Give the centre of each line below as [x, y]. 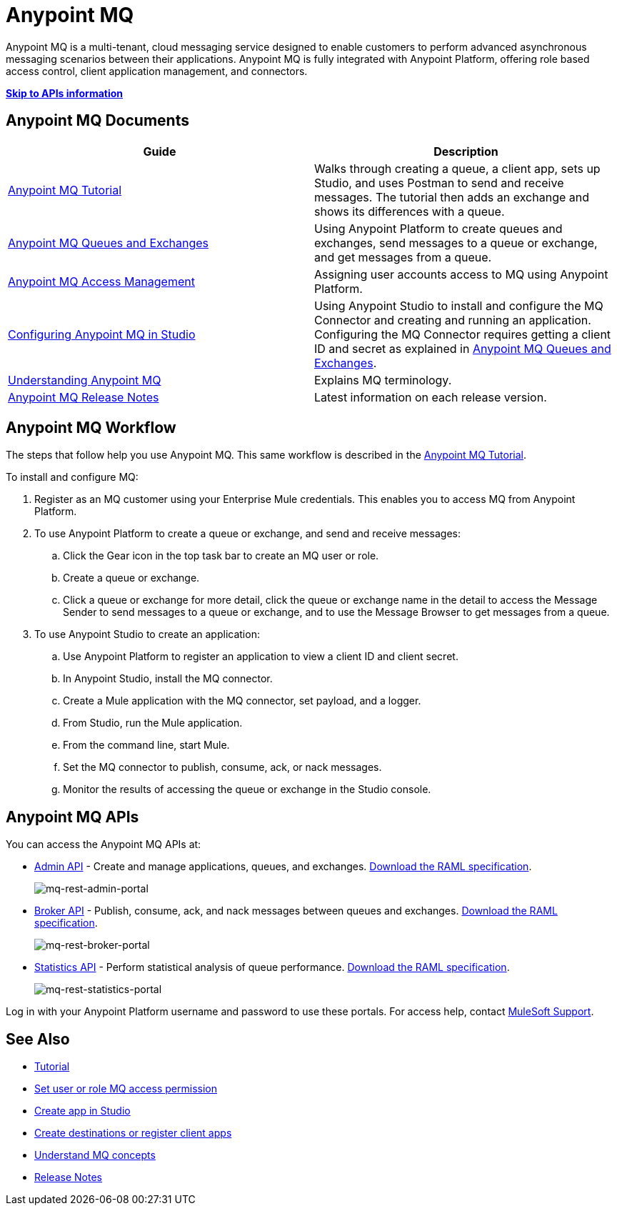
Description [466, 151]
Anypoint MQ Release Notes [84, 397]
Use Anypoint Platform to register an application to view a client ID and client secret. [261, 657]
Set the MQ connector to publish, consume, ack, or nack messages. [222, 767]
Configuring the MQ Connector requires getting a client [463, 334]
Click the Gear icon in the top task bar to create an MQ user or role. [221, 556]
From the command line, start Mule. [146, 745]
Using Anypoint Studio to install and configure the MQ [459, 305]
